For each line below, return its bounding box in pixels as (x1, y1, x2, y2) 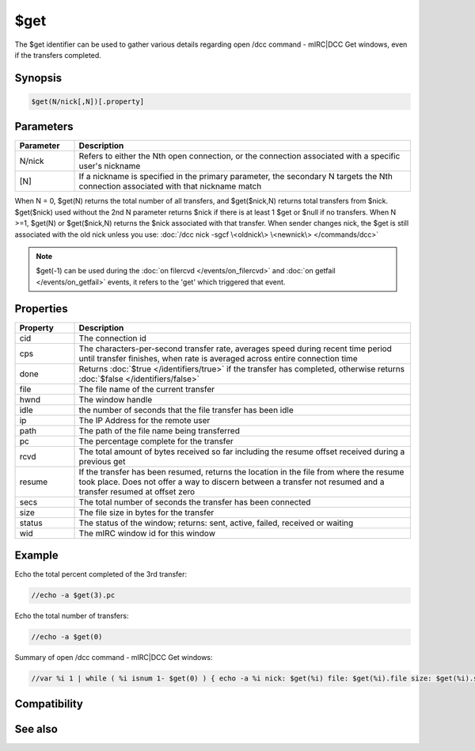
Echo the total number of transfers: (14, 611, 129, 621)
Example (14, 549, 59, 562)
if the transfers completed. (14, 50, 102, 59)
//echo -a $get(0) (31, 632, 103, 642)
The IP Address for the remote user (78, 414, 211, 425)
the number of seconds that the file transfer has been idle (78, 404, 294, 415)
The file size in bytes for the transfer (78, 507, 215, 518)
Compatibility (14, 697, 83, 711)
